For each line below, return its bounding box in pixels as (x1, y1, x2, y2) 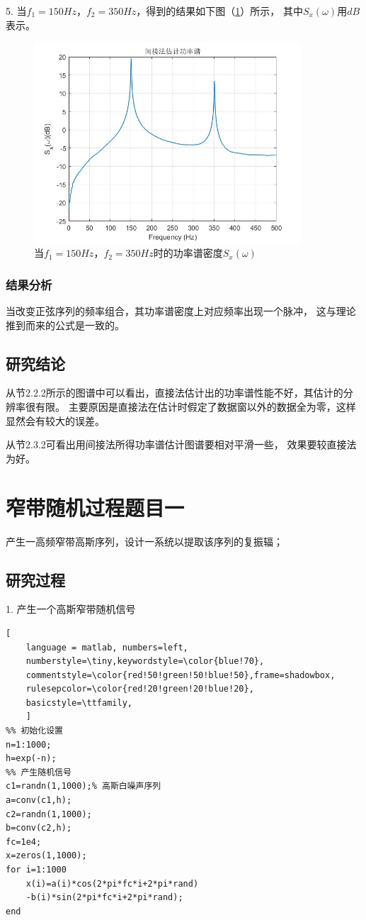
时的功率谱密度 (153, 245, 223, 260)
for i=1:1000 (6, 865, 67, 875)
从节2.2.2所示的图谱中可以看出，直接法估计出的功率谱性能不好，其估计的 (6, 385, 343, 400)
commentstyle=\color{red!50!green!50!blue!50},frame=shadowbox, (25, 670, 336, 680)
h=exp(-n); (6, 753, 57, 764)
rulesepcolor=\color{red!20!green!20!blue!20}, (25, 684, 254, 694)
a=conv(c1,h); (6, 795, 72, 806)
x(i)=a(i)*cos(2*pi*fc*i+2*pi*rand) (25, 878, 199, 889)
